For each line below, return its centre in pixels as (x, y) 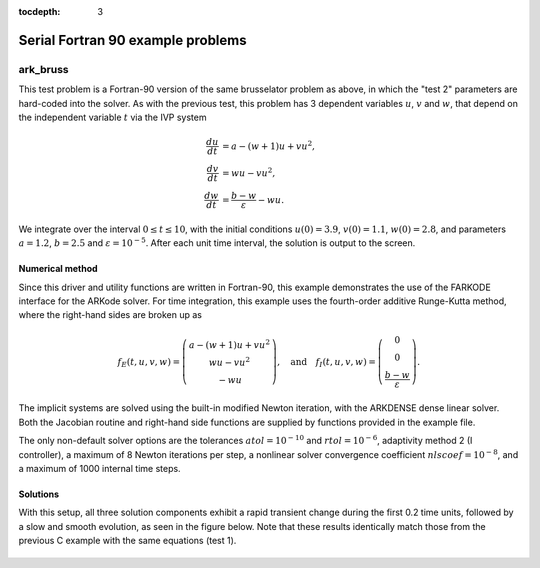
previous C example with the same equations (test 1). (127, 541)
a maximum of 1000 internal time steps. (99, 469)
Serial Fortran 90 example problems (132, 40)
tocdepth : (39, 11)
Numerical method (58, 269)
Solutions (39, 494)
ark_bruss (43, 69)
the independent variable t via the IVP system (112, 117)
